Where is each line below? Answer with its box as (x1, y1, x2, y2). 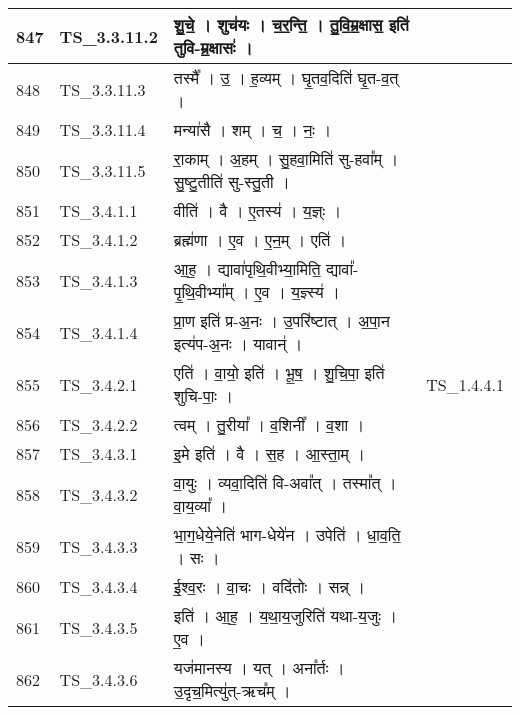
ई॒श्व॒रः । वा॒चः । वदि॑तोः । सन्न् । (173, 575, 366, 598)
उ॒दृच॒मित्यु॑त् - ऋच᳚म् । (173, 679, 291, 702)
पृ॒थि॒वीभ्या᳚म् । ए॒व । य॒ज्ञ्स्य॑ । (173, 280, 340, 303)
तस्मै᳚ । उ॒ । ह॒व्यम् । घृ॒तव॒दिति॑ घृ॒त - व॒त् (173, 66, 399, 89)
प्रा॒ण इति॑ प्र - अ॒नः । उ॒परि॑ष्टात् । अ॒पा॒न (173, 309, 390, 332)
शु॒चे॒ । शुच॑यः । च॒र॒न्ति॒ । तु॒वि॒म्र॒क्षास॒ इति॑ (173, 13, 409, 36)
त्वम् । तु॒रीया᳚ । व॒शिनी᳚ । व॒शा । (173, 413, 365, 436)
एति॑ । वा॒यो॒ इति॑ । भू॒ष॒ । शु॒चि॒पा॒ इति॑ (173, 361, 385, 384)
